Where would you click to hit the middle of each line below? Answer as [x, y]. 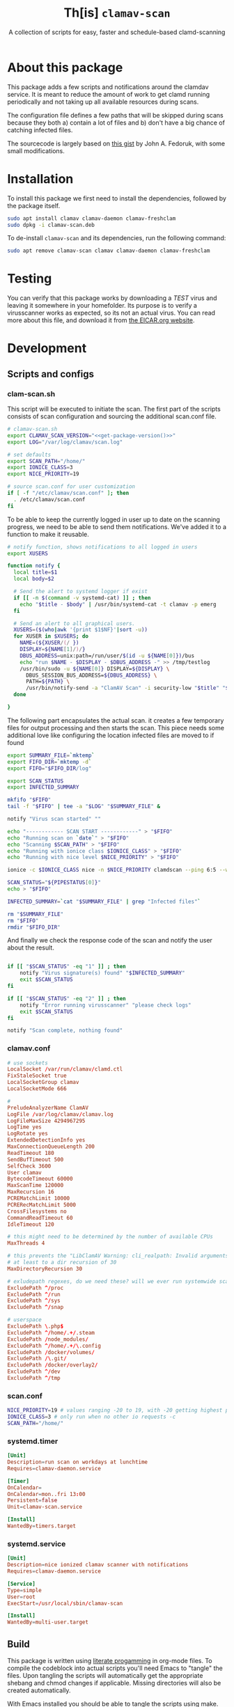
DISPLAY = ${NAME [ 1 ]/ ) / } [53, 650]
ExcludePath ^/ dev [34, 1372]
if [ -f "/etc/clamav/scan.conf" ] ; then [68, 493]
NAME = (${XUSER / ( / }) [49, 643]
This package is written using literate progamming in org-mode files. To [110, 1660]
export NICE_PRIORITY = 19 [43, 474]
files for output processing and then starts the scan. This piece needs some [116, 727]
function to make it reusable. [48, 534]
